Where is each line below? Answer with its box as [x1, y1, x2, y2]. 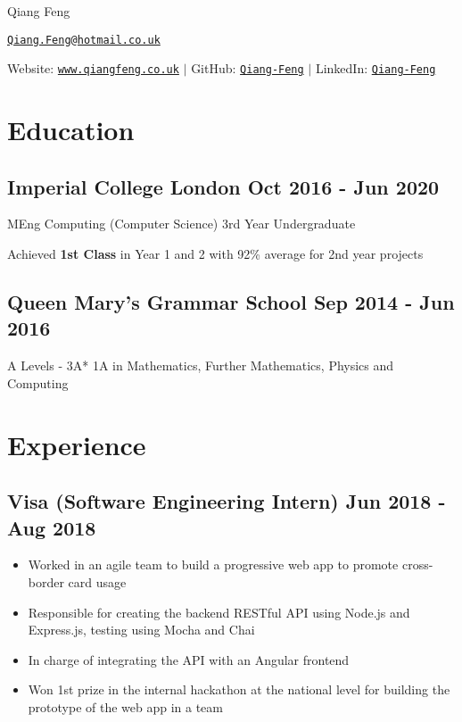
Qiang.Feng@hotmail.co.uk [7, 33, 161, 46]
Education [7, 112, 135, 148]
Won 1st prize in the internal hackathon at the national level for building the [28, 680, 450, 699]
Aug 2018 [7, 513, 96, 541]
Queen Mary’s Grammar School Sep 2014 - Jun [7, 288, 455, 316]
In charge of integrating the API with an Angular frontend [28, 650, 350, 668]
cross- [401, 555, 433, 574]
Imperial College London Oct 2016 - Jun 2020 [7, 172, 440, 200]
